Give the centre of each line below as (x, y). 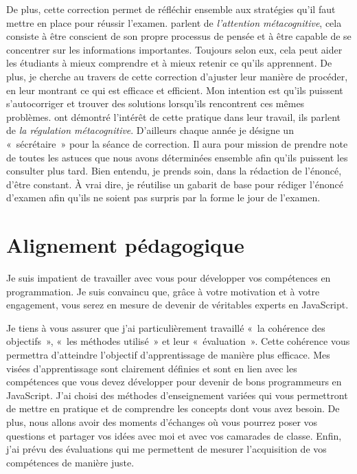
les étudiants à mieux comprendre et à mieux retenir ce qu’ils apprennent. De (169, 63)
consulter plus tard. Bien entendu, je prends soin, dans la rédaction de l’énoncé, (174, 171)
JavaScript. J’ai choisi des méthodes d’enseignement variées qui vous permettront (177, 395)
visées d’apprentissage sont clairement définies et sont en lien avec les (152, 368)
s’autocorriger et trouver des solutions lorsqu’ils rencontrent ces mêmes (156, 103)
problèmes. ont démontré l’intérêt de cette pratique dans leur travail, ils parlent (174, 116)
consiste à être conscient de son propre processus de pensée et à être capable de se (179, 36)
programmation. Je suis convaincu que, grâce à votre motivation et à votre (163, 291)
